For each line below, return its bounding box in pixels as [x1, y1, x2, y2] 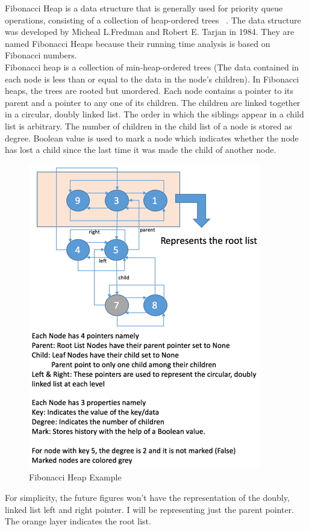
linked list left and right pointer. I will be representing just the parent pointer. [5, 503, 295, 515]
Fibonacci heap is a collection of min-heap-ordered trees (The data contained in [5, 60, 299, 73]
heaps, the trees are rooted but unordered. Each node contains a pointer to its [5, 84, 294, 97]
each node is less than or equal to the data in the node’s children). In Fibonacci [5, 72, 299, 85]
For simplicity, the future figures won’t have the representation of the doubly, [5, 491, 290, 503]
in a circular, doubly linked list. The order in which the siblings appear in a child [5, 108, 304, 120]
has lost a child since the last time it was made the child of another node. [5, 143, 276, 156]
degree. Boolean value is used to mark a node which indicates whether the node [5, 131, 299, 144]
